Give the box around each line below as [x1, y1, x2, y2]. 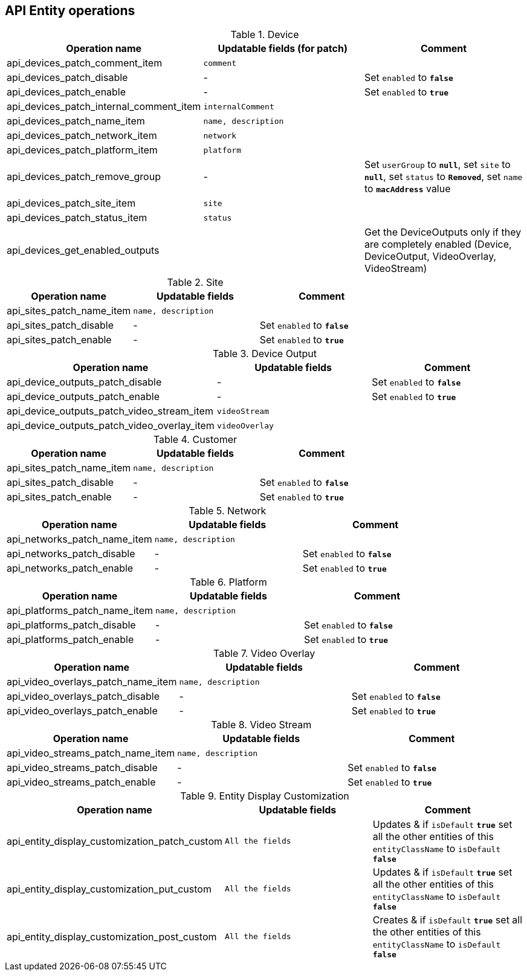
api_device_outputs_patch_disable [7, 376, 162, 389]
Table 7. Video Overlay [213, 647, 315, 660]
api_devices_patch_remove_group [7, 170, 161, 183]
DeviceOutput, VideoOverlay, [364, 250, 497, 263]
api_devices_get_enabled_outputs [7, 244, 160, 257]
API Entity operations [5, 3, 135, 18]
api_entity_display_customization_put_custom [7, 882, 212, 895]
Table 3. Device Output [212, 347, 317, 360]
